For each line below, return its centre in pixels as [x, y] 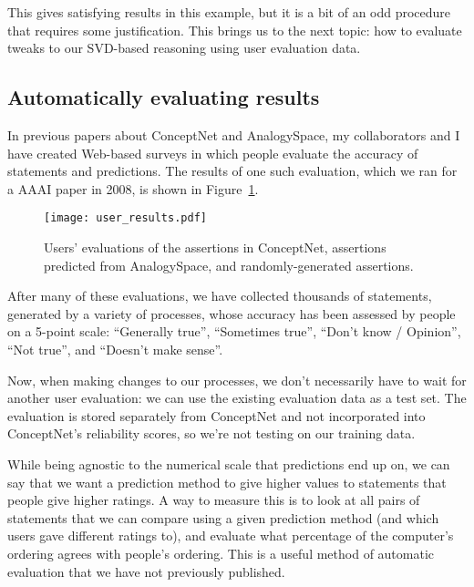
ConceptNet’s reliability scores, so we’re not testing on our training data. [211, 433]
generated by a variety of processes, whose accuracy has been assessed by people [232, 313]
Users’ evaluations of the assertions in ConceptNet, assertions [215, 247]
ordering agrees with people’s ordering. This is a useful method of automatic [221, 553]
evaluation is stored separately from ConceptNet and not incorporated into [216, 415]
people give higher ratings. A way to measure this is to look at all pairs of [214, 500]
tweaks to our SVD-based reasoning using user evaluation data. [184, 48]
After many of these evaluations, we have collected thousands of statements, [220, 296]
